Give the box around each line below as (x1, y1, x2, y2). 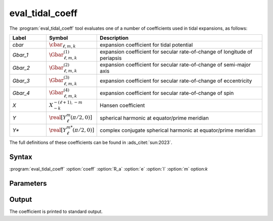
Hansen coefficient (100, 102, 145, 109)
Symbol (49, 34, 68, 41)
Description (100, 34, 129, 41)
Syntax (9, 153, 32, 161)
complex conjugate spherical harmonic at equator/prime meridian (100, 127, 256, 134)
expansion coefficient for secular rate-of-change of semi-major (100, 61, 251, 68)
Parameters (9, 179, 47, 188)
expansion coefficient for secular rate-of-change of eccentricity (100, 77, 252, 84)
